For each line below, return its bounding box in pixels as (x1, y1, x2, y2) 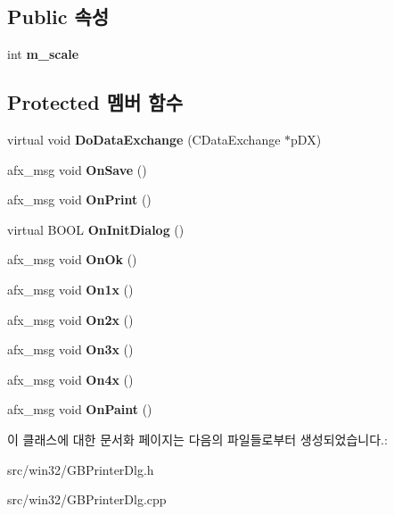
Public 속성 (7, 3, 110, 30)
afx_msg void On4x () (7, 370, 134, 388)
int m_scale (7, 45, 79, 63)
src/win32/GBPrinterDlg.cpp (7, 490, 167, 509)
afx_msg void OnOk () (7, 250, 137, 269)
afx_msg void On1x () (7, 279, 134, 298)
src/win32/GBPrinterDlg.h (7, 460, 154, 478)
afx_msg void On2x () (7, 310, 134, 328)
